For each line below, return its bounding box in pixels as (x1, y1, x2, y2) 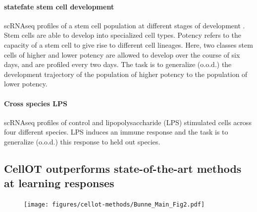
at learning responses (4, 175, 114, 191)
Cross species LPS (4, 98, 67, 108)
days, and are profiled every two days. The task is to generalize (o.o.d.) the (4, 59, 232, 70)
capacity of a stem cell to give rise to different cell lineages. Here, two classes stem (4, 39, 253, 50)
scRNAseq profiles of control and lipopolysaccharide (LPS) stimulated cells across (4, 117, 252, 127)
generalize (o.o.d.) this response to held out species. (4, 136, 160, 146)
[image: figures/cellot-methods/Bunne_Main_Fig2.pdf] (24, 201, 205, 209)
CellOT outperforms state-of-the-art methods (4, 160, 242, 176)
